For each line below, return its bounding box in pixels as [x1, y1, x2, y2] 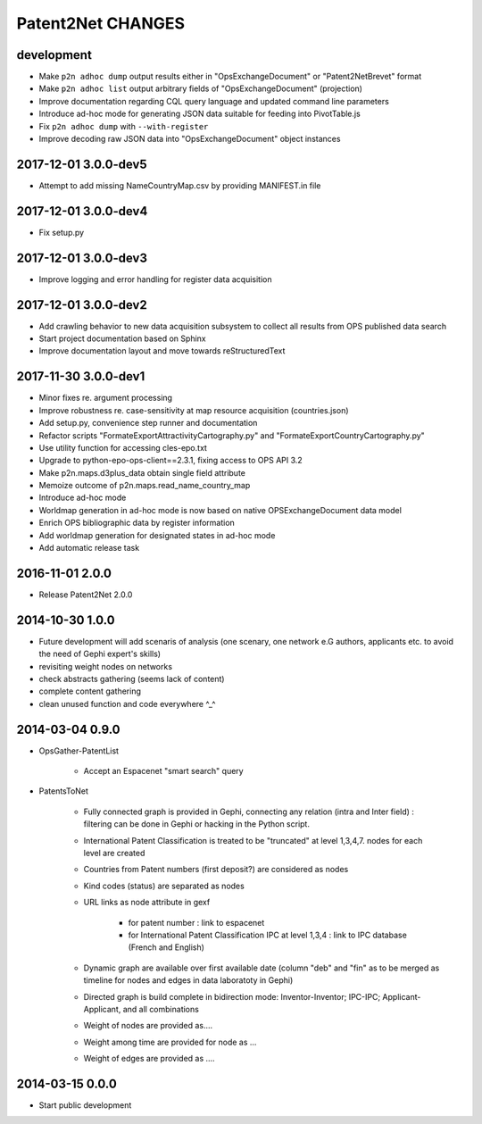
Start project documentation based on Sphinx [38, 333, 206, 344]
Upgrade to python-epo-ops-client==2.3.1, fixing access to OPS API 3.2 [38, 455, 303, 466]
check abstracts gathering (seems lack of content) [38, 674, 225, 684]
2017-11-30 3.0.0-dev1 [16, 369, 145, 384]
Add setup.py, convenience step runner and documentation [38, 418, 258, 429]
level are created [83, 848, 145, 859]
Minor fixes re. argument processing [38, 393, 173, 404]
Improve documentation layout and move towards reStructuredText [38, 346, 286, 356]
